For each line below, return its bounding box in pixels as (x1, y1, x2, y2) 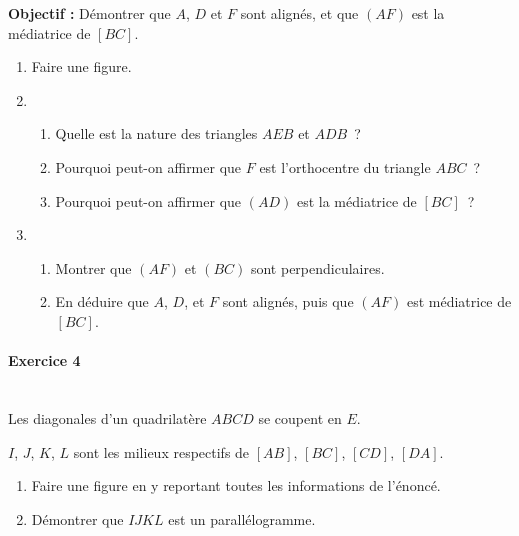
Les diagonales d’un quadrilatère (8, 407, 207, 428)
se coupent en (258, 407, 342, 428)
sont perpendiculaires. (250, 257, 385, 278)
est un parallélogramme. (168, 508, 316, 529)
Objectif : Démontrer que (8, 3, 171, 23)
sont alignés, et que (240, 3, 359, 23)
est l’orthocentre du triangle (259, 156, 431, 177)
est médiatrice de (406, 291, 512, 312)
